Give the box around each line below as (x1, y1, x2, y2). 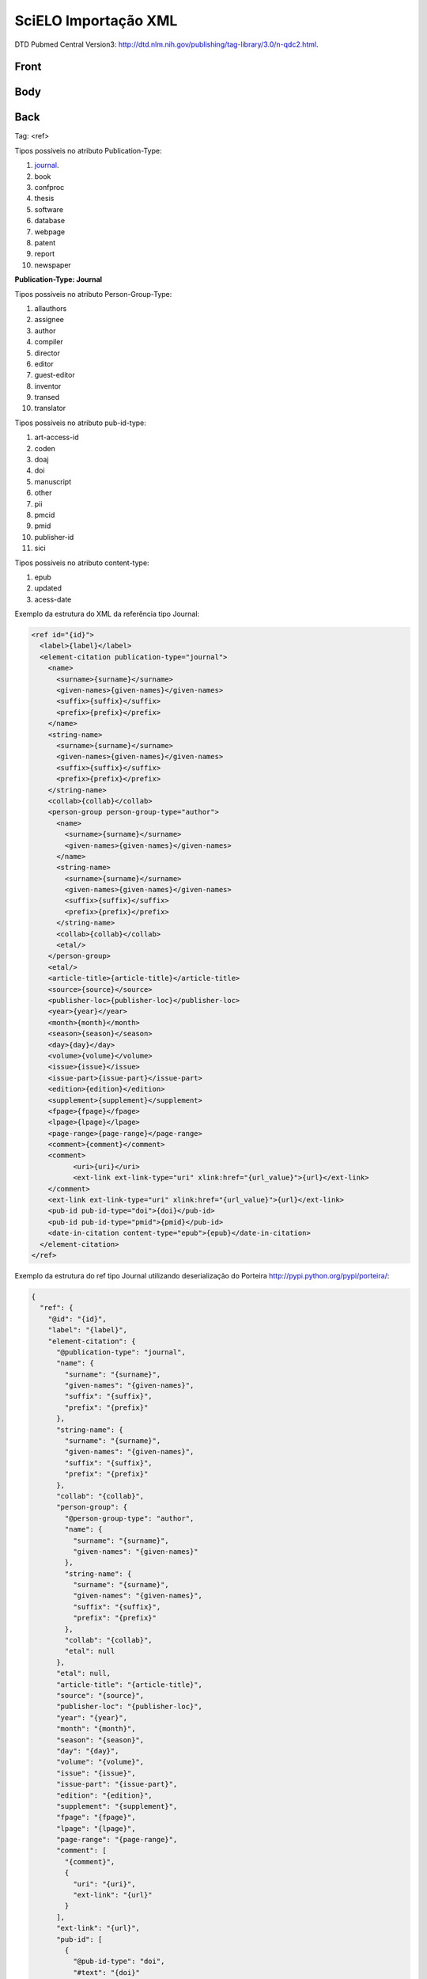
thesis (34, 194, 55, 203)
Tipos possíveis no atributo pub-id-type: (14, 418, 146, 427)
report (34, 249, 55, 259)
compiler (34, 337, 63, 347)
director (34, 348, 61, 358)
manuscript (34, 477, 72, 486)
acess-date (34, 594, 72, 604)
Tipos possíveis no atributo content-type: (14, 558, 149, 568)
